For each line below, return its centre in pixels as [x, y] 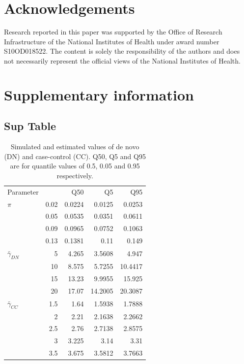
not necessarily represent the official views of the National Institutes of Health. [122, 60]
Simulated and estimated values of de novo [75, 147]
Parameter [23, 191]
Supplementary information [99, 94]
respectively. [75, 175]
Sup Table [30, 126]
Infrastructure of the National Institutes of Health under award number [112, 41]
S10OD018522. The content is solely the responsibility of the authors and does [122, 51]
